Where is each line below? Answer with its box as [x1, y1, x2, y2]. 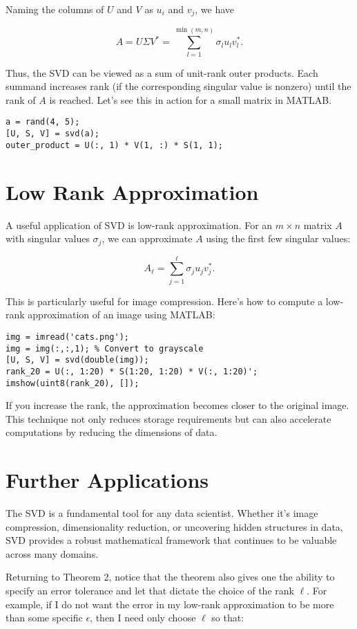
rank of [6, 92, 36, 107]
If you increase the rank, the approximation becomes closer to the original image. [6, 398, 349, 412]
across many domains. [6, 546, 99, 560]
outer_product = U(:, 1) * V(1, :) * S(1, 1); [6, 140, 223, 150]
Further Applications [6, 466, 209, 494]
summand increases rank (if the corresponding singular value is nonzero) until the [6, 79, 351, 93]
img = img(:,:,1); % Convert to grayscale [6, 343, 204, 354]
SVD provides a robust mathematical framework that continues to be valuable [6, 533, 337, 547]
